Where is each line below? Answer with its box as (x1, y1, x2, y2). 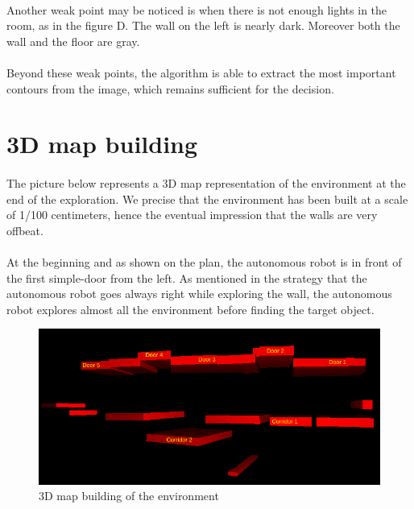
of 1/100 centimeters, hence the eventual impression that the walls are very (6, 206, 378, 223)
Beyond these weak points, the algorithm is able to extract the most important (6, 64, 396, 81)
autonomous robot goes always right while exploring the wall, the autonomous (6, 285, 392, 302)
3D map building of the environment (39, 487, 219, 504)
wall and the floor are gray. (6, 32, 140, 49)
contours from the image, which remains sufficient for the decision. (6, 80, 334, 97)
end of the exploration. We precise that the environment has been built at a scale (6, 190, 408, 207)
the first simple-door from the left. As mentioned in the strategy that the (6, 269, 367, 286)
